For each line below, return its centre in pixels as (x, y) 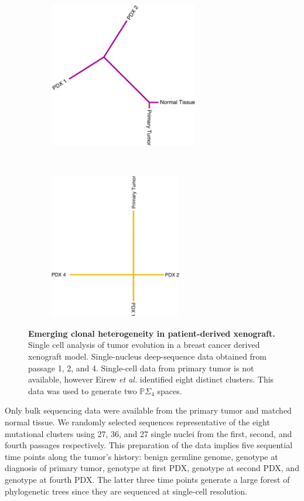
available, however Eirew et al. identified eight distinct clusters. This (151, 379)
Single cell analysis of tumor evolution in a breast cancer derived (144, 345)
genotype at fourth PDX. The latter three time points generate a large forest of (147, 479)
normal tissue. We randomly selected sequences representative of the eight (137, 422)
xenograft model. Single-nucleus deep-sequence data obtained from (148, 356)
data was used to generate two (83, 390)
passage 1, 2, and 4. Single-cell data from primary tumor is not (141, 368)
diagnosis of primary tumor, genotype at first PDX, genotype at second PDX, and (152, 468)
